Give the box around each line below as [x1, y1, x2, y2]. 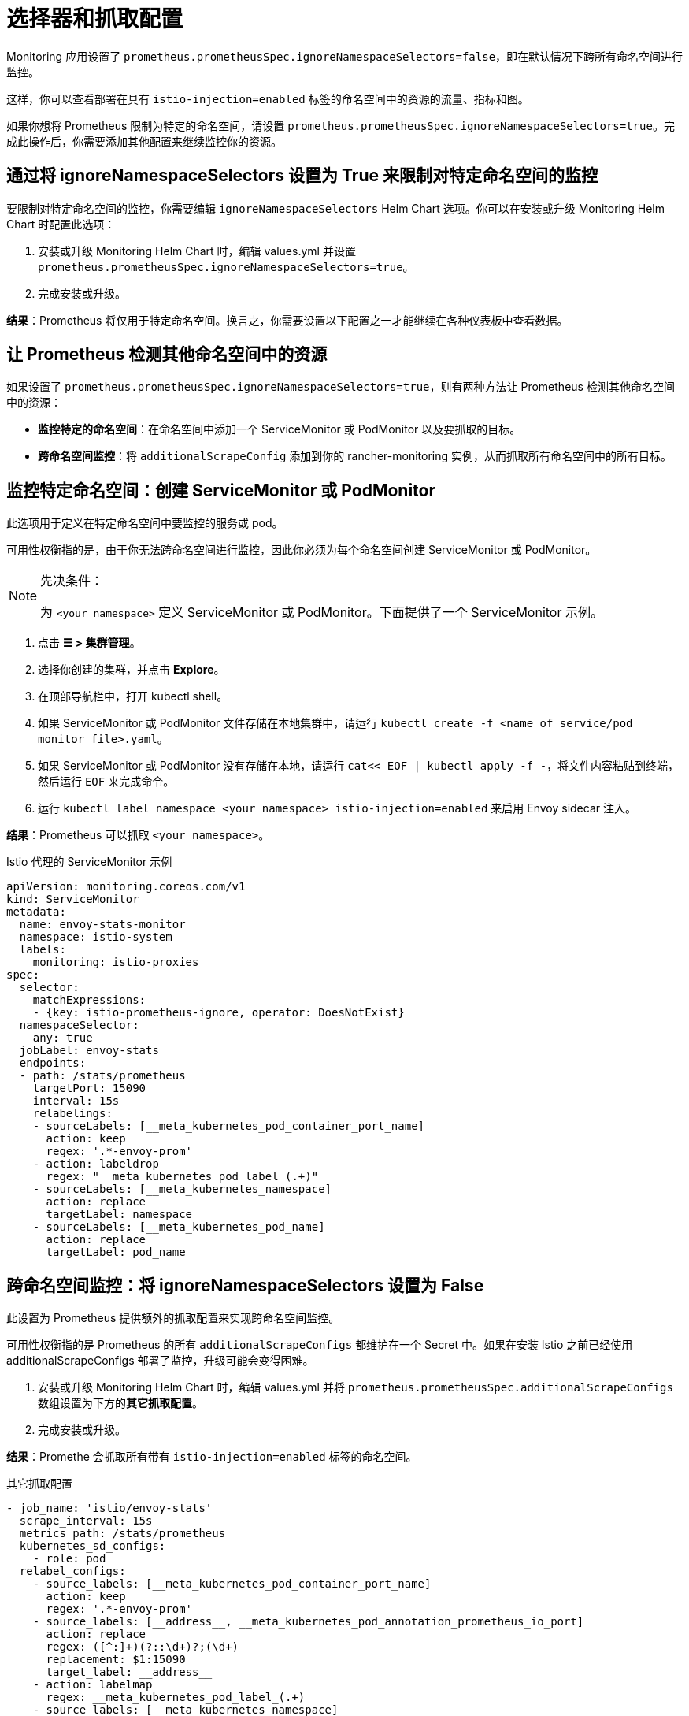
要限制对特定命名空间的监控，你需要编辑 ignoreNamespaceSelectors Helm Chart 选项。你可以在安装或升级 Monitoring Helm [6, 201, 665, 215]
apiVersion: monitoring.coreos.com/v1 [6, 880, 246, 893]
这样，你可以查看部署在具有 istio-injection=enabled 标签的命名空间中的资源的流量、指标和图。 [6, 91, 529, 106]
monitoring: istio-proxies [32, 956, 199, 969]
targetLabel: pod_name [46, 1246, 186, 1259]
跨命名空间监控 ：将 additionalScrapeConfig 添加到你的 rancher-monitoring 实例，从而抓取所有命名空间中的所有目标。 [38, 449, 672, 463]
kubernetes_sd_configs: [19, 1540, 166, 1553]
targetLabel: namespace [46, 1208, 193, 1221]
